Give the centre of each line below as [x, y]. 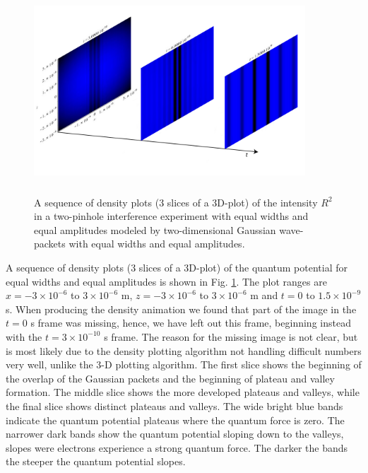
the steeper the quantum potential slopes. [96, 461]
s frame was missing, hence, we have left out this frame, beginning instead [191, 323]
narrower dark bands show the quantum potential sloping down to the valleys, [175, 434]
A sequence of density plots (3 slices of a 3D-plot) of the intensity [176, 202]
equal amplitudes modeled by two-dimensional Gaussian [155, 229]
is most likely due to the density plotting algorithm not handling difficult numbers [184, 350]
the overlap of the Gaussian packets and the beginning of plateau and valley [170, 378]
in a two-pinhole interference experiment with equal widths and [171, 216]
